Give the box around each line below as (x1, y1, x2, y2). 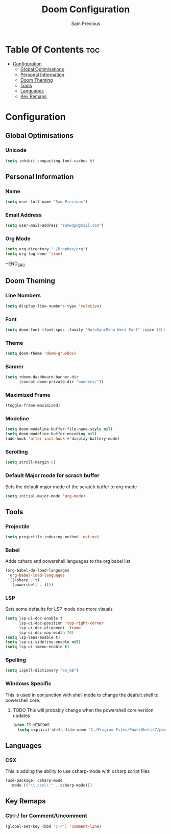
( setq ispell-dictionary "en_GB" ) (5, 668, 79, 673)
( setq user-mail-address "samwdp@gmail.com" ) (5, 223, 104, 228)
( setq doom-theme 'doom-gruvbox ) (5, 351, 77, 356)
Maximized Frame (5, 391, 51, 398)
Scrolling (5, 448, 28, 455)
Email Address (5, 211, 42, 218)
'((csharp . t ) (7, 578, 40, 583)
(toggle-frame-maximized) (5, 403, 60, 408)
